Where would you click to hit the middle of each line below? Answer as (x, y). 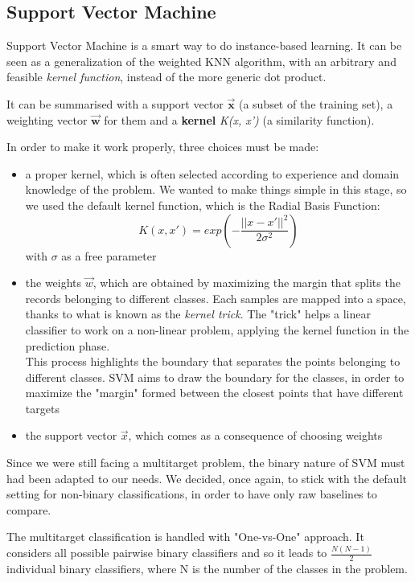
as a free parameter (109, 255)
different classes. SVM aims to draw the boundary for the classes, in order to (215, 377)
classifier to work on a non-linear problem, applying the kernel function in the (217, 329)
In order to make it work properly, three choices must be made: (163, 147)
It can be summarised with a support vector (115, 103)
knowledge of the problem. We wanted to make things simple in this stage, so (216, 189)
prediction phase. (68, 345)
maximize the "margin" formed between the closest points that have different (214, 393)
